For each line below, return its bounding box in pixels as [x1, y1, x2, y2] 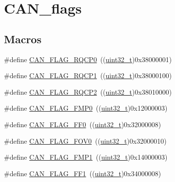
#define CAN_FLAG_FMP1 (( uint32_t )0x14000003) [4, 152, 168, 162]
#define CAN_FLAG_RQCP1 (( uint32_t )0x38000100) [4, 70, 172, 81]
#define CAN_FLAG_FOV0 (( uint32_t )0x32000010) [4, 135, 167, 146]
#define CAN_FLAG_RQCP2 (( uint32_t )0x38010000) [4, 86, 172, 97]
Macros [4, 31, 41, 46]
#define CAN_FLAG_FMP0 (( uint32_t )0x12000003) [4, 103, 168, 113]
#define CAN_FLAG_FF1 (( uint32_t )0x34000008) [4, 168, 161, 178]
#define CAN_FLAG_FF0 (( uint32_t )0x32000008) [4, 119, 161, 129]
